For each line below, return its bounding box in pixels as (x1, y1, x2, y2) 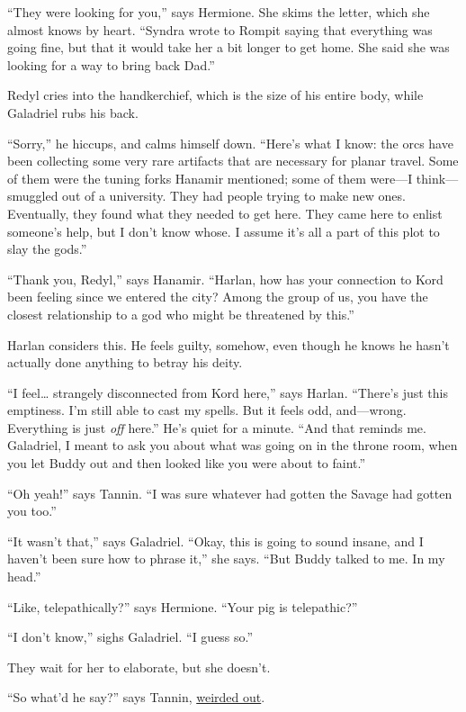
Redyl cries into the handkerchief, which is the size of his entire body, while (7, 86, 424, 104)
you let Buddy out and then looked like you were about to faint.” (7, 454, 366, 473)
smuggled (7, 186, 58, 205)
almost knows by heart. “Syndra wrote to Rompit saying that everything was (7, 20, 433, 39)
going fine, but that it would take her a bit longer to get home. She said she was (7, 38, 450, 57)
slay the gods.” (7, 239, 87, 258)
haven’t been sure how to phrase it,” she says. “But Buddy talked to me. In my (7, 549, 445, 568)
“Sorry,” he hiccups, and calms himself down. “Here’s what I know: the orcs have (7, 133, 453, 152)
